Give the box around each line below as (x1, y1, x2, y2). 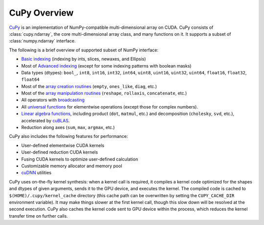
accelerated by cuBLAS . (21, 117, 70, 123)
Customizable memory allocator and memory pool (21, 163, 122, 169)
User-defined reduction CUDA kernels (21, 149, 98, 155)
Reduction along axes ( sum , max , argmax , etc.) (21, 125, 115, 131)
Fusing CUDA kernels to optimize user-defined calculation (21, 156, 138, 162)
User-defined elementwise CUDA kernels (21, 142, 105, 148)
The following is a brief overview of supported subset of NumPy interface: (9, 47, 159, 53)
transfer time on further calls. (9, 213, 68, 219)
